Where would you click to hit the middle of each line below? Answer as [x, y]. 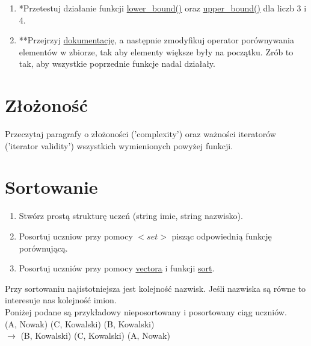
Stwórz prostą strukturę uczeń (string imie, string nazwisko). [131, 216]
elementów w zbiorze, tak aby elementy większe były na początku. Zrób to [156, 51]
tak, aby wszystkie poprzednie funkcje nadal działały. [117, 63]
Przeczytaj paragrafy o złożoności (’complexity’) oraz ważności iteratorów [140, 134]
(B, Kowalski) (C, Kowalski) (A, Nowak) [95, 335]
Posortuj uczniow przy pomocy [76, 236]
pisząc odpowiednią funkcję [222, 236]
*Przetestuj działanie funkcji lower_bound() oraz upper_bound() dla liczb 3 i [163, 8]
